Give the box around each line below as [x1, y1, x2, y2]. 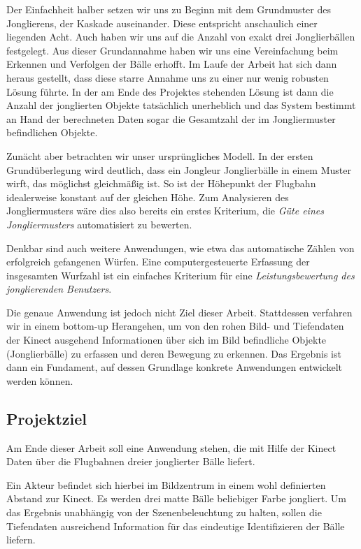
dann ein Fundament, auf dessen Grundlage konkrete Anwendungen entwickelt [6, 360, 343, 374]
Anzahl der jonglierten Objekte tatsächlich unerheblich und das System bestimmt [6, 98, 356, 112]
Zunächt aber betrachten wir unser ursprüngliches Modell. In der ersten [6, 148, 313, 163]
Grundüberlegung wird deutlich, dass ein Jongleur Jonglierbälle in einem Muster [6, 162, 351, 177]
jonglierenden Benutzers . [6, 281, 112, 296]
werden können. [6, 373, 73, 388]
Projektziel [6, 407, 87, 429]
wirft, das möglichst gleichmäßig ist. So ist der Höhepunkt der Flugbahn [6, 176, 316, 191]
